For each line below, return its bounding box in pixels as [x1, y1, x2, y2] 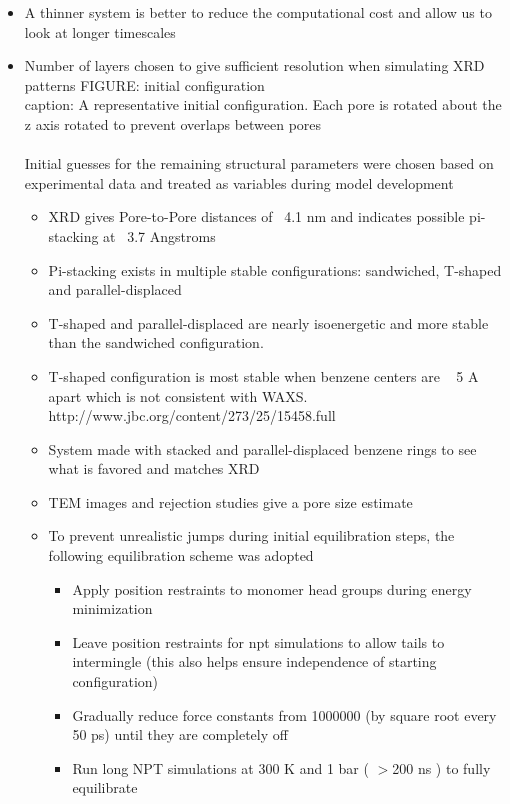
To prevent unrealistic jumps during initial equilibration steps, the [48, 525, 455, 546]
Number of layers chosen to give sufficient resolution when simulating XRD [24, 55, 485, 76]
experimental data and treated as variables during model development [24, 172, 454, 193]
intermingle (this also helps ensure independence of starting [72, 651, 437, 672]
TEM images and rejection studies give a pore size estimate [48, 491, 413, 512]
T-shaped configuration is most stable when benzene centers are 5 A [48, 365, 479, 386]
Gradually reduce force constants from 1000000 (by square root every [72, 704, 497, 725]
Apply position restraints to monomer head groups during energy [72, 578, 472, 599]
